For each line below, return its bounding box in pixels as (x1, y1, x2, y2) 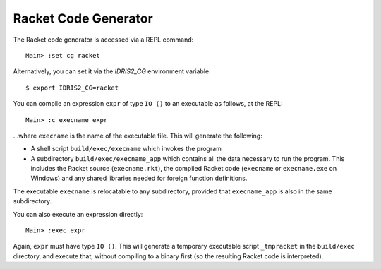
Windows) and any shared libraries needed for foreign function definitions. (30, 174, 248, 183)
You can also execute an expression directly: (13, 210, 143, 218)
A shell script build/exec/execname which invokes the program (30, 145, 222, 153)
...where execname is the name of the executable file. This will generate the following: (13, 131, 262, 140)
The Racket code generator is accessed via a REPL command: (13, 35, 194, 44)
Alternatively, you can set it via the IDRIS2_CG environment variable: (13, 67, 211, 76)
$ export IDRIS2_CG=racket (25, 83, 119, 92)
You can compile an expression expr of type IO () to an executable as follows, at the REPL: (13, 100, 283, 108)
